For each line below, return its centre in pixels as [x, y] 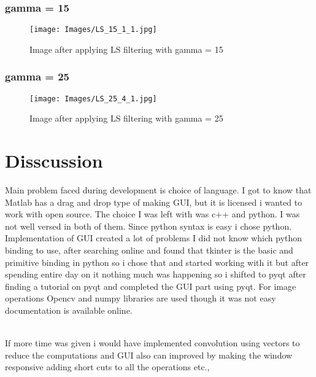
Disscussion [54, 161]
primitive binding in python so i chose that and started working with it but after [157, 262]
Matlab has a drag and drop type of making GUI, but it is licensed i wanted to [154, 202]
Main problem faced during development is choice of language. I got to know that [158, 190]
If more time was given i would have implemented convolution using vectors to [152, 343]
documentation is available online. [69, 310]
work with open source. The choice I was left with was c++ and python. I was [152, 214]
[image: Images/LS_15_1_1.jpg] [93, 30]
